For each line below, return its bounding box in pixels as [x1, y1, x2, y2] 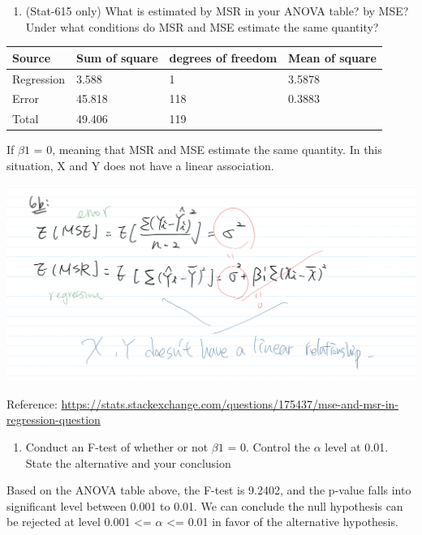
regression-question [6, 411, 101, 428]
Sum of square [75, 49, 158, 66]
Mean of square [288, 49, 377, 66]
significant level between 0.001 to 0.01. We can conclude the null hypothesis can [6, 497, 403, 514]
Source [12, 49, 51, 66]
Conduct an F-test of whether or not [25, 438, 209, 455]
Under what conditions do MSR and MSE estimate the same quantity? [25, 18, 379, 35]
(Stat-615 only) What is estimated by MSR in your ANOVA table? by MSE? [25, 2, 409, 19]
